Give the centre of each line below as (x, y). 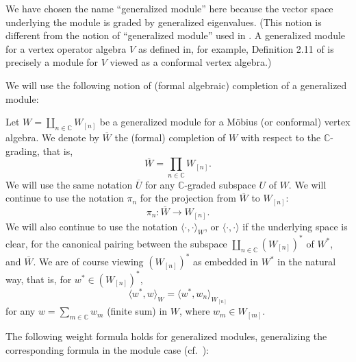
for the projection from (188, 198)
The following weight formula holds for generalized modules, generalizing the (166, 336)
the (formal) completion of (170, 137)
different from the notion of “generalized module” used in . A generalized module (176, 35)
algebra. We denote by (52, 137)
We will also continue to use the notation (92, 226)
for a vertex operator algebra (66, 48)
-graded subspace (220, 184)
